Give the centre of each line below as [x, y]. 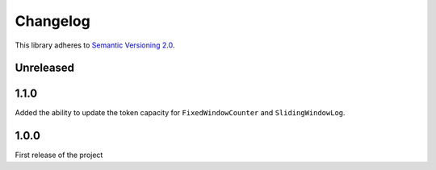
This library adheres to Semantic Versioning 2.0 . [95, 45]
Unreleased [45, 68]
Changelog [52, 21]
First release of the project [59, 155]
